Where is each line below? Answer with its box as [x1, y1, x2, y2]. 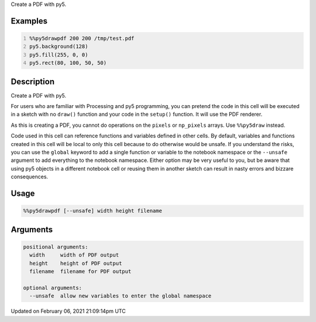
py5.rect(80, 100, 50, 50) [29, 60, 107, 67]
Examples [11, 16, 48, 26]
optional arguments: [23, 284, 82, 291]
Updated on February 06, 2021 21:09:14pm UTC [11, 307, 126, 315]
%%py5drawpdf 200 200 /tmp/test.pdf [29, 35, 135, 41]
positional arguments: [23, 243, 88, 250]
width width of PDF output [29, 252, 119, 258]
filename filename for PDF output [29, 268, 132, 275]
